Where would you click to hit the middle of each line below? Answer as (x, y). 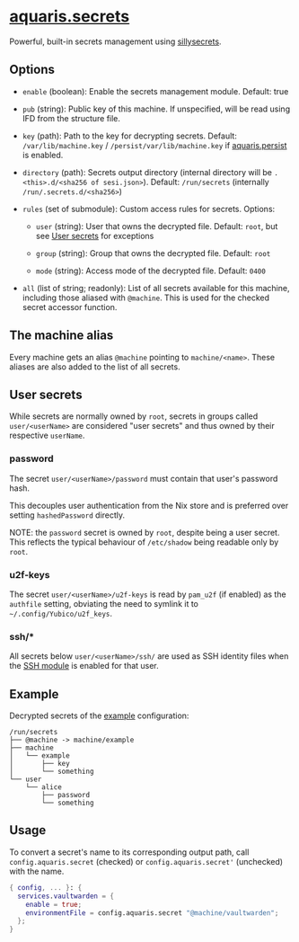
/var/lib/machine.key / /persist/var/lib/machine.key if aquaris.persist (154, 145)
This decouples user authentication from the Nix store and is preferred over (149, 505)
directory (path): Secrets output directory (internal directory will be (147, 172)
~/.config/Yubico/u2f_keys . (61, 613)
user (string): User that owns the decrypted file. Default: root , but (157, 226)
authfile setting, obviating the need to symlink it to (104, 603)
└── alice (44, 787)
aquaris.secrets (70, 17)
